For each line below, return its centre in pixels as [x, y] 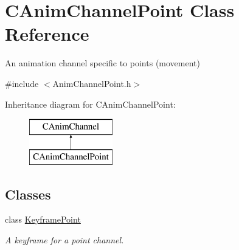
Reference [47, 34]
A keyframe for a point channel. [64, 240]
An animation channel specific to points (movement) [102, 63]
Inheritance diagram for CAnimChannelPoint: [90, 104]
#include [22, 83]
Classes [28, 194]
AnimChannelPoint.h [92, 83]
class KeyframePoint [43, 219]
